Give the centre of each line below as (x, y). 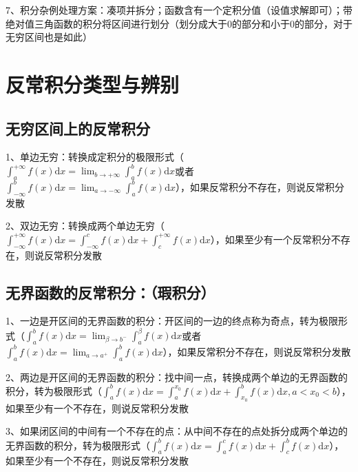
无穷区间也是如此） (49, 37)
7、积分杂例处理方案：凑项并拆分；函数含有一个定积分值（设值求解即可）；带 (179, 10)
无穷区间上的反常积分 (78, 128)
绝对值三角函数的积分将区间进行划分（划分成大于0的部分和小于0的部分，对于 (179, 23)
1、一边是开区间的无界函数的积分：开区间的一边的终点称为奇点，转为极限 (172, 321)
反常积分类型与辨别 (93, 84)
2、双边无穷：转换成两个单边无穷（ (85, 226)
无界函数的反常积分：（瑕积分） (110, 292)
